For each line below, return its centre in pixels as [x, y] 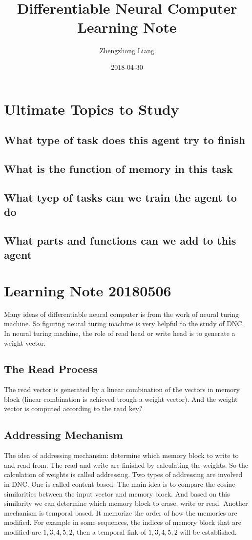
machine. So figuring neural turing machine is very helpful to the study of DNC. [124, 323]
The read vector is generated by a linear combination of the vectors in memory [122, 389]
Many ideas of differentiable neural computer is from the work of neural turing [122, 314]
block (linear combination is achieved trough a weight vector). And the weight [121, 399]
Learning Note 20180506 [88, 290]
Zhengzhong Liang [127, 51]
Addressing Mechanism [63, 435]
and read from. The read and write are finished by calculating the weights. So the [126, 465]
